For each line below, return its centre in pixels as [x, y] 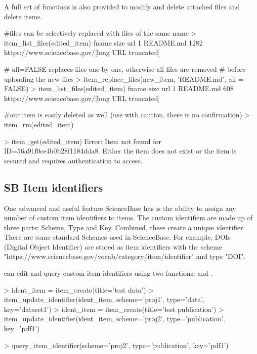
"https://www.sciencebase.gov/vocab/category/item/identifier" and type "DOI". [125, 256]
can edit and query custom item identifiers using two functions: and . [108, 273]
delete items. [23, 16]
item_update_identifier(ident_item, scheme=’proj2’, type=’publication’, [115, 319]
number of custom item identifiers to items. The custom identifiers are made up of [128, 218]
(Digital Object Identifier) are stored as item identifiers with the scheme [113, 246]
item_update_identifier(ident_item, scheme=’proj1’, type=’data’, [105, 299]
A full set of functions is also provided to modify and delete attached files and [122, 6]
